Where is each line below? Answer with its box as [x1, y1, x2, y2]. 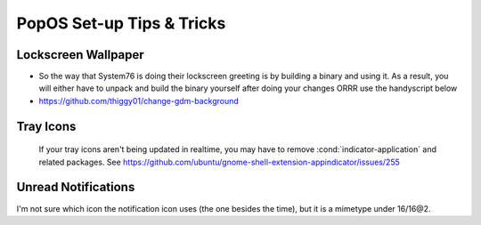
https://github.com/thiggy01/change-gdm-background [38, 95, 240, 106]
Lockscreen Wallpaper [16, 47, 144, 62]
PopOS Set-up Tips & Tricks [16, 13, 226, 33]
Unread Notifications [16, 180, 135, 195]
